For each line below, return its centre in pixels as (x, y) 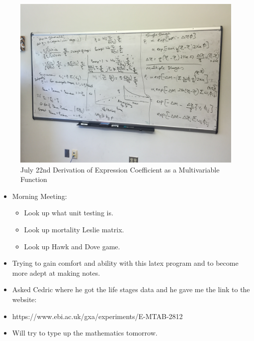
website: (24, 299)
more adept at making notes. (56, 272)
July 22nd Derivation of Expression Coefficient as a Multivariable (120, 169)
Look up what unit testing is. (69, 213)
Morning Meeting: (40, 196)
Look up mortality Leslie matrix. (74, 229)
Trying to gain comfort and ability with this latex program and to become (125, 263)
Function (34, 179)
